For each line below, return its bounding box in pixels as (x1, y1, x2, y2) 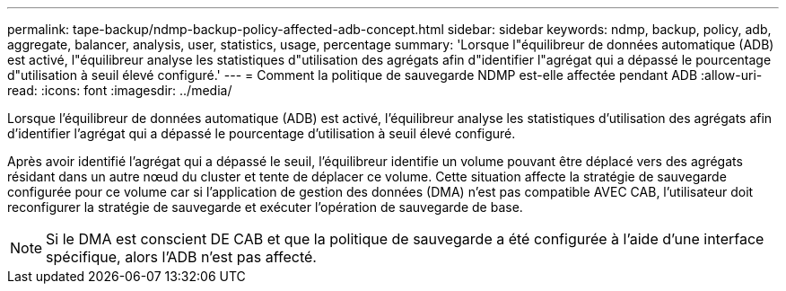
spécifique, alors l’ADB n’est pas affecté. (46, 248, 317, 266)
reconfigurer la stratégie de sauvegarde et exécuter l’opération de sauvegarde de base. (7, 199, 523, 215)
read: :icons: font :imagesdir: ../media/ (7, 83, 232, 98)
